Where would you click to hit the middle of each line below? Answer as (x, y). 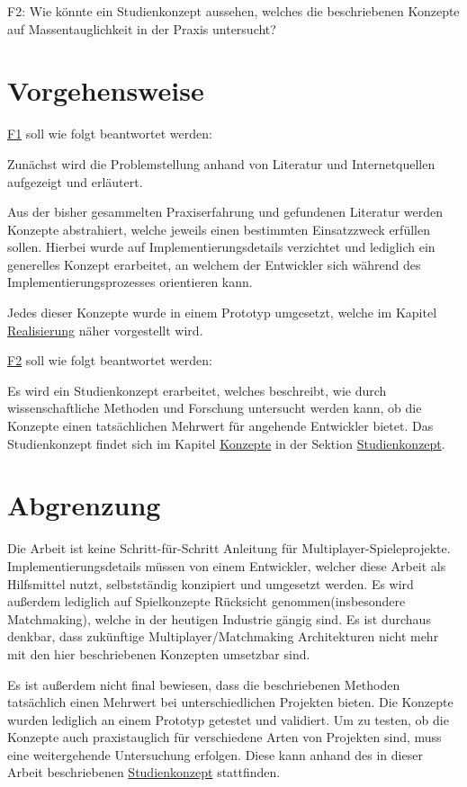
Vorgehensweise (106, 90)
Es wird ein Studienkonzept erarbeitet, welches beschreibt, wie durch (197, 390)
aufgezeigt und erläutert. (75, 181)
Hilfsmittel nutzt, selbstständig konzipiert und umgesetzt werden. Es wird (211, 583)
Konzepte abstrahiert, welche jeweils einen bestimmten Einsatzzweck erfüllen (219, 229)
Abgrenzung (84, 505)
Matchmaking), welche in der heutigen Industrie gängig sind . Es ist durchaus (219, 618)
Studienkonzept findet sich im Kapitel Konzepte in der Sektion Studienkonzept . (226, 443)
